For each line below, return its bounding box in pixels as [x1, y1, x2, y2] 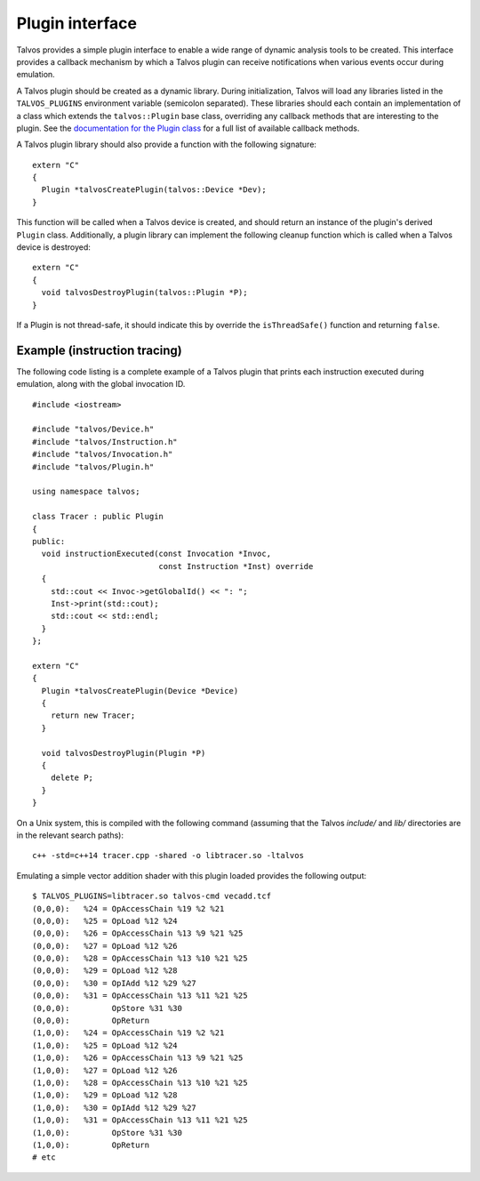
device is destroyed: [16, 242, 91, 253]
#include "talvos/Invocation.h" [32, 449, 173, 460]
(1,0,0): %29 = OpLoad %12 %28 [32, 1090, 178, 1100]
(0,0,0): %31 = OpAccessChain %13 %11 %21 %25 [32, 991, 248, 1000]
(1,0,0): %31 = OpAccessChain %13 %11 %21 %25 [32, 1115, 248, 1125]
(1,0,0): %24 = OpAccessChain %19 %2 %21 [32, 1028, 225, 1038]
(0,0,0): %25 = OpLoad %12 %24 [32, 916, 178, 926]
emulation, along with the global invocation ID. [16, 379, 186, 390]
